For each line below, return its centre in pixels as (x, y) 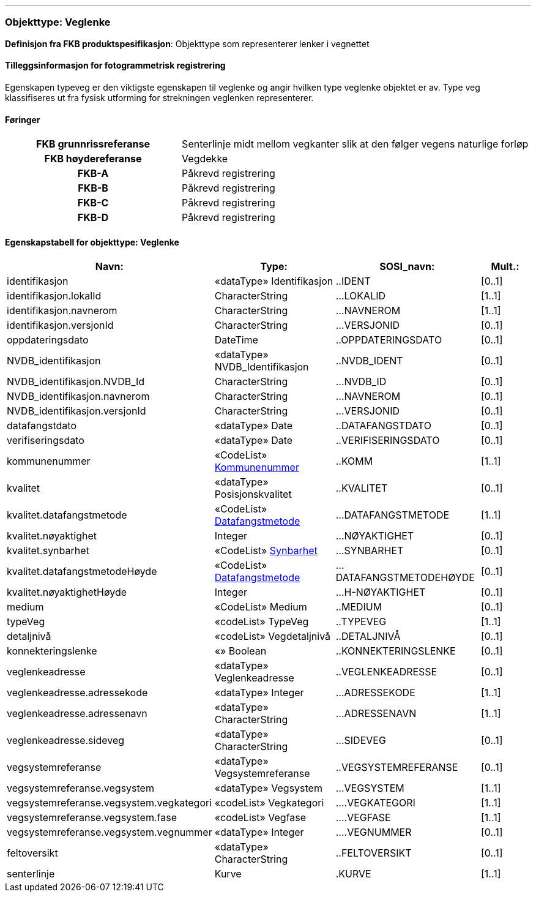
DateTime (236, 340)
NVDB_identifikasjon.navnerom (78, 396)
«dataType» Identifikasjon (274, 281)
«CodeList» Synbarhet (266, 551)
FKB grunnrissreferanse (93, 144)
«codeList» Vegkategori (269, 803)
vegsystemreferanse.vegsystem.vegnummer (110, 832)
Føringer (23, 119)
